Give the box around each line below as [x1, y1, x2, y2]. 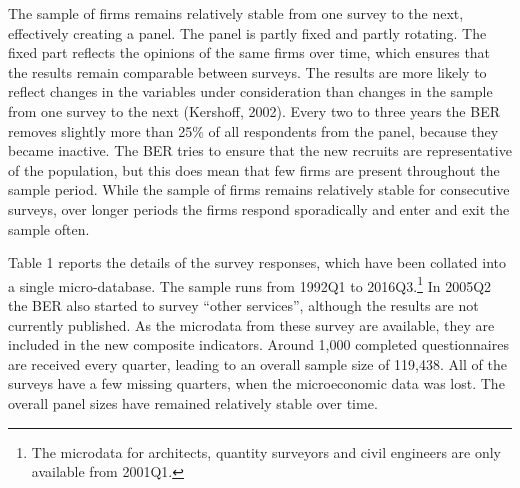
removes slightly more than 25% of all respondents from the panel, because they [8, 120, 499, 141]
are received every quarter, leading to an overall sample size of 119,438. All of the [8, 353, 507, 374]
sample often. [8, 218, 90, 239]
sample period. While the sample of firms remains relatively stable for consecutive [8, 179, 510, 200]
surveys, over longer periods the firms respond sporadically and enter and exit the [8, 198, 510, 219]
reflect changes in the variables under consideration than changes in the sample [8, 81, 493, 102]
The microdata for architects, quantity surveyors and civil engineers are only [31, 441, 501, 462]
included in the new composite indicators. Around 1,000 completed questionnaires [8, 334, 509, 355]
